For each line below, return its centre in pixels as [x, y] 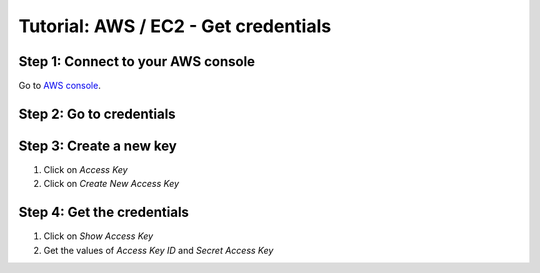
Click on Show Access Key [98, 236]
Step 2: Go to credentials [97, 113]
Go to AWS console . [60, 86]
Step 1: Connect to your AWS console [136, 61]
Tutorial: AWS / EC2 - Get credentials [175, 26]
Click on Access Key [86, 169]
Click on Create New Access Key [111, 184]
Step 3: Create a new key [97, 145]
